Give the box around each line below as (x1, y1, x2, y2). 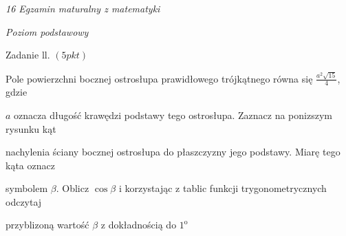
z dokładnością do (100, 217, 177, 232)
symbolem (6, 181, 48, 195)
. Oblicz (56, 181, 89, 195)
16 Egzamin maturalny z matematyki (6, 1, 160, 15)
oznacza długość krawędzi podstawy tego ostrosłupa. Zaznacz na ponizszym (14, 107, 332, 122)
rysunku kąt (6, 121, 56, 136)
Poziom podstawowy (6, 24, 89, 39)
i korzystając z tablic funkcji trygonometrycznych (118, 181, 327, 195)
